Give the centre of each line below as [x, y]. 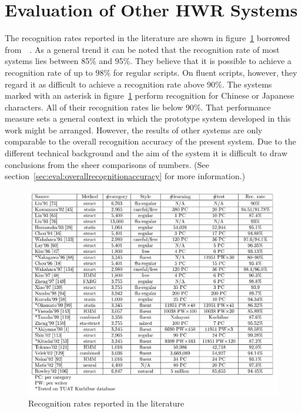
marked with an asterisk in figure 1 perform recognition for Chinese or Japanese [150, 95]
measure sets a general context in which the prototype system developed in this [148, 118]
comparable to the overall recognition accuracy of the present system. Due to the [151, 141]
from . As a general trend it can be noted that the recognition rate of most [142, 49]
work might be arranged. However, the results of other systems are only [134, 130]
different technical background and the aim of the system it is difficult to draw [146, 153]
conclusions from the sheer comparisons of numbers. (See [107, 164]
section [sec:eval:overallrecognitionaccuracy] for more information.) [125, 176]
